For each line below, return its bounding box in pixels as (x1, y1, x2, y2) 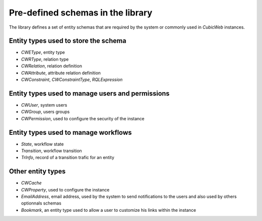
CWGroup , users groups (21, 109, 70, 115)
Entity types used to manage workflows (9, 128, 132, 137)
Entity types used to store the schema (9, 37, 127, 45)
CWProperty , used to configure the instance (21, 187, 110, 192)
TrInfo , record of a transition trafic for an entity (21, 155, 115, 160)
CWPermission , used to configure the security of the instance (21, 115, 145, 121)
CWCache (21, 180, 42, 186)
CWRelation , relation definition (21, 63, 82, 69)
